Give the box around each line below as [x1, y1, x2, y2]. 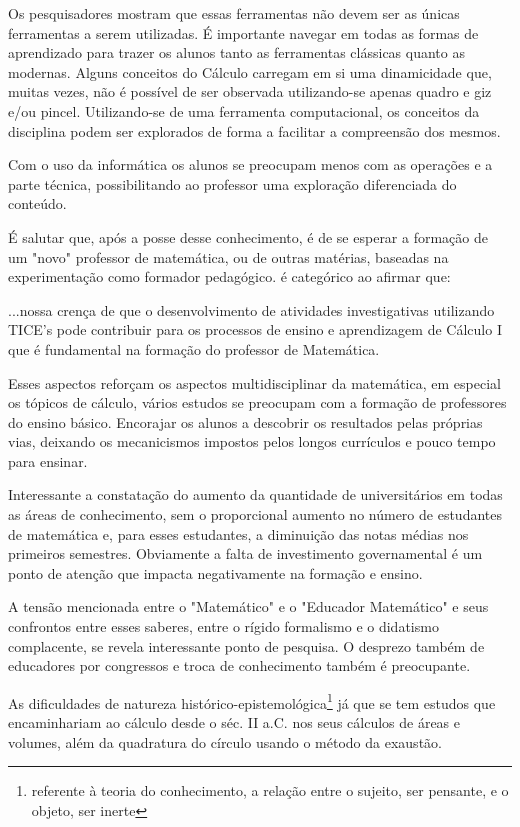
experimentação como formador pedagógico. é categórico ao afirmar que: [8, 266, 451, 287]
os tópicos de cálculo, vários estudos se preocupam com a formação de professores [8, 392, 507, 413]
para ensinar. [8, 450, 88, 471]
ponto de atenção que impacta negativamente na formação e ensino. [8, 562, 423, 583]
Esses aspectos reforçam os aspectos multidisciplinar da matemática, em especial [8, 372, 501, 393]
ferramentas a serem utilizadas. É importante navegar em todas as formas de [8, 22, 479, 43]
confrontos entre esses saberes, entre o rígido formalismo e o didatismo [8, 616, 439, 637]
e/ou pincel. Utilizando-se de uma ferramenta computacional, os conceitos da [8, 100, 480, 121]
